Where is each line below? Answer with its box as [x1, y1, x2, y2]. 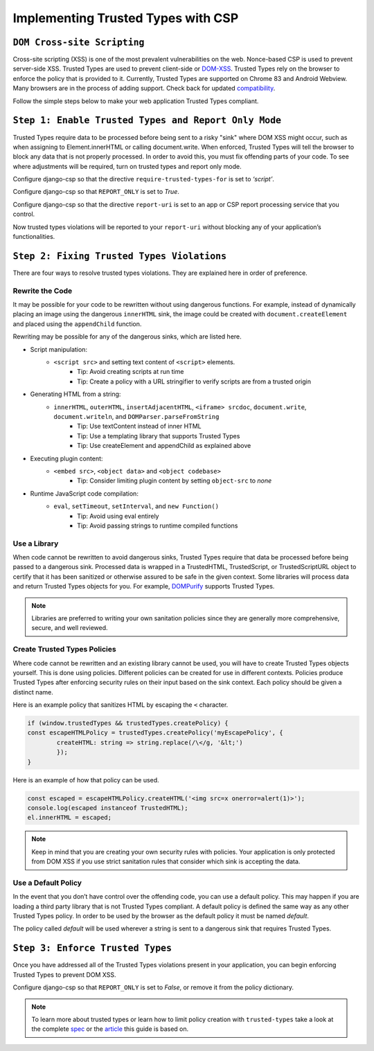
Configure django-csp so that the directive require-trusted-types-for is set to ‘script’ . [12, 175, 275, 183]
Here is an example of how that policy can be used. [12, 775, 159, 784]
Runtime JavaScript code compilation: [30, 489, 139, 498]
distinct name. [12, 688, 53, 696]
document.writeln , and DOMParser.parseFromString [53, 413, 220, 420]
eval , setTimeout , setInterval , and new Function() [53, 502, 220, 510]
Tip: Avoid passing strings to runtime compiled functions [77, 521, 238, 530]
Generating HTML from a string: [30, 390, 121, 398]
